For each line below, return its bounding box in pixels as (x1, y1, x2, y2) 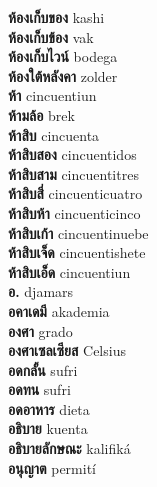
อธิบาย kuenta (8, 418, 88, 439)
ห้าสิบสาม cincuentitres (8, 163, 139, 184)
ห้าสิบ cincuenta (8, 124, 100, 145)
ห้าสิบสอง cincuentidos (8, 144, 137, 165)
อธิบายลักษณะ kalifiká (8, 438, 131, 459)
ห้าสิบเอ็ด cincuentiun (8, 261, 131, 282)
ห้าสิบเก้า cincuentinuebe (8, 222, 149, 243)
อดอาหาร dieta (8, 398, 90, 419)
